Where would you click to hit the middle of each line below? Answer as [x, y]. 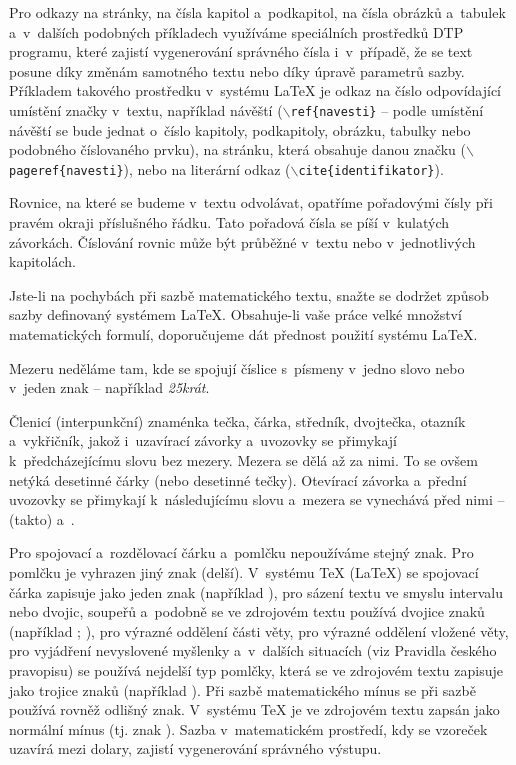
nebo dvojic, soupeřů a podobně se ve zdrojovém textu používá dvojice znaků [247, 611]
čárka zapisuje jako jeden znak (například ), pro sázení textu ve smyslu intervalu [256, 591]
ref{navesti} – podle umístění [387, 109]
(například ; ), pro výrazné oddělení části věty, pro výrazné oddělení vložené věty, [259, 630]
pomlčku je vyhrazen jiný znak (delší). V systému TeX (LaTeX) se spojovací [244, 571]
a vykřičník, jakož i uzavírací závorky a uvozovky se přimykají [203, 440]
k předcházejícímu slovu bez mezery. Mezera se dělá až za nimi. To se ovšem [243, 460]
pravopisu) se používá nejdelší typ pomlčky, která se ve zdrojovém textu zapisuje [256, 669]
